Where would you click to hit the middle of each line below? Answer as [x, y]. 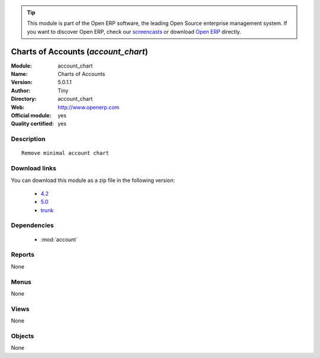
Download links [33, 168]
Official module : [31, 116]
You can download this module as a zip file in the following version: [93, 180]
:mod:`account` [59, 239]
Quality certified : [33, 124]
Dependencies [33, 225]
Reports [23, 255]
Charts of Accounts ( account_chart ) [79, 51]
